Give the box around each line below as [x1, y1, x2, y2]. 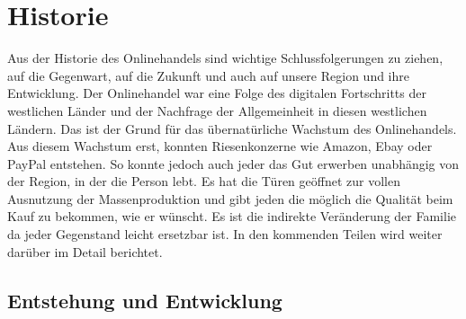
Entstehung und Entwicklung [7, 286, 282, 314]
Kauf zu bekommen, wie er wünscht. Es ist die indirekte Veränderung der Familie [7, 207, 456, 226]
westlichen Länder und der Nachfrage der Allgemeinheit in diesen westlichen [7, 101, 427, 120]
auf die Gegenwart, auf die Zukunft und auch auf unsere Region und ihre [7, 66, 409, 84]
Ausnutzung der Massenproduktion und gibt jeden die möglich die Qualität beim [7, 189, 453, 208]
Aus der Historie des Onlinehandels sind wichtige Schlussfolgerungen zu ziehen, [7, 49, 444, 67]
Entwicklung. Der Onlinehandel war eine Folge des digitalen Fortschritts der [7, 84, 426, 102]
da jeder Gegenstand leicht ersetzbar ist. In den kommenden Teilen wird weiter [7, 225, 443, 244]
